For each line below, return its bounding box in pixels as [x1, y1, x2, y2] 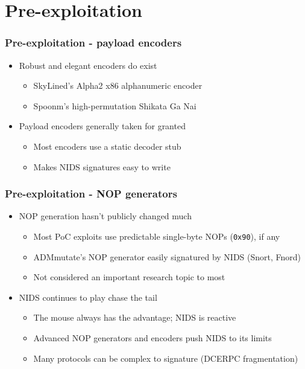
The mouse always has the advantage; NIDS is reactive [33, 311, 236, 324]
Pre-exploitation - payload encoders [5, 35, 182, 50]
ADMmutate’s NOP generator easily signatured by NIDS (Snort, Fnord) [33, 250, 301, 263]
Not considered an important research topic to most [33, 271, 225, 283]
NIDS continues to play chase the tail [19, 290, 157, 303]
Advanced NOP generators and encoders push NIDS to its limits [33, 332, 272, 344]
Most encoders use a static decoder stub [33, 140, 181, 152]
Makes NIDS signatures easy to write [33, 160, 171, 173]
